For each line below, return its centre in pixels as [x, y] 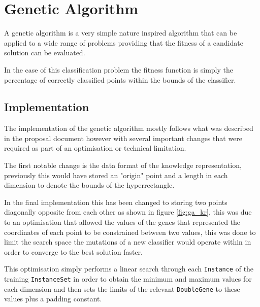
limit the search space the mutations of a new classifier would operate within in [128, 242]
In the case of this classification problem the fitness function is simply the [119, 69]
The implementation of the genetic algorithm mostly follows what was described [129, 128]
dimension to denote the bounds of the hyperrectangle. [89, 185]
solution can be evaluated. [45, 53]
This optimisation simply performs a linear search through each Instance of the [129, 269]
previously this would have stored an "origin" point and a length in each [116, 175]
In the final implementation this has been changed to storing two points [116, 202]
